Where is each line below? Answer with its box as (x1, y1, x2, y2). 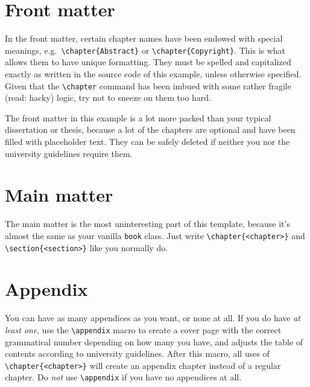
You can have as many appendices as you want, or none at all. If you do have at (5, 312, 300, 324)
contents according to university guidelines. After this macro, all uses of (5, 347, 270, 360)
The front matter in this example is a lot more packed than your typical (5, 111, 271, 124)
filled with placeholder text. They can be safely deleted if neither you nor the (5, 135, 290, 147)
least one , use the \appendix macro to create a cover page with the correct (5, 323, 282, 336)
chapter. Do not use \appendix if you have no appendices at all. (5, 371, 242, 383)
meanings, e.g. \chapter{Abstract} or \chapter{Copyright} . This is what (5, 43, 286, 56)
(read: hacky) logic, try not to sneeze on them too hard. (5, 91, 212, 104)
